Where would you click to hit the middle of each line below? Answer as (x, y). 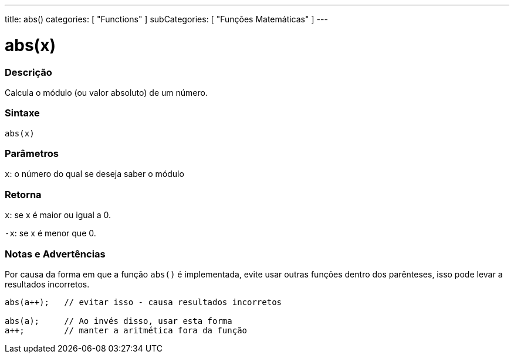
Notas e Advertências (55, 254)
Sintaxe (22, 113)
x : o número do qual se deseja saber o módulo (94, 174)
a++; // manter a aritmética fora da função (126, 330)
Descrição (28, 72)
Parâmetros (32, 153)
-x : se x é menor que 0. (50, 233)
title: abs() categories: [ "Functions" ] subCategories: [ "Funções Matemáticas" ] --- (166, 19)
